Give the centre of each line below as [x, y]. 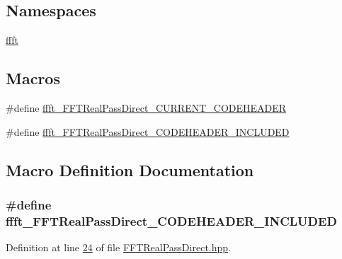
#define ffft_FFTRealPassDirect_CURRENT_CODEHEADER [146, 108]
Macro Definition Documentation [130, 169]
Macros [33, 78]
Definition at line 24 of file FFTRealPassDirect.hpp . [118, 247]
